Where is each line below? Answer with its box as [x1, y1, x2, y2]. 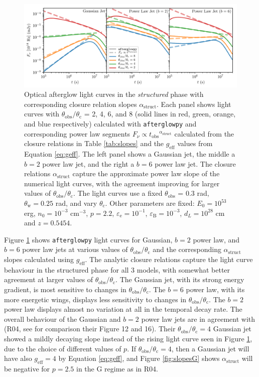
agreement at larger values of [4, 274, 93, 285]
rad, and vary [55, 198, 97, 208]
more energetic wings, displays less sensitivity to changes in [4, 294, 187, 304]
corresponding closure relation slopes [24, 98, 137, 109]
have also [4, 353, 32, 363]
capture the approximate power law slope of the [72, 168, 220, 179]
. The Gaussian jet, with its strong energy [115, 274, 244, 285]
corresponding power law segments [24, 128, 131, 139]
